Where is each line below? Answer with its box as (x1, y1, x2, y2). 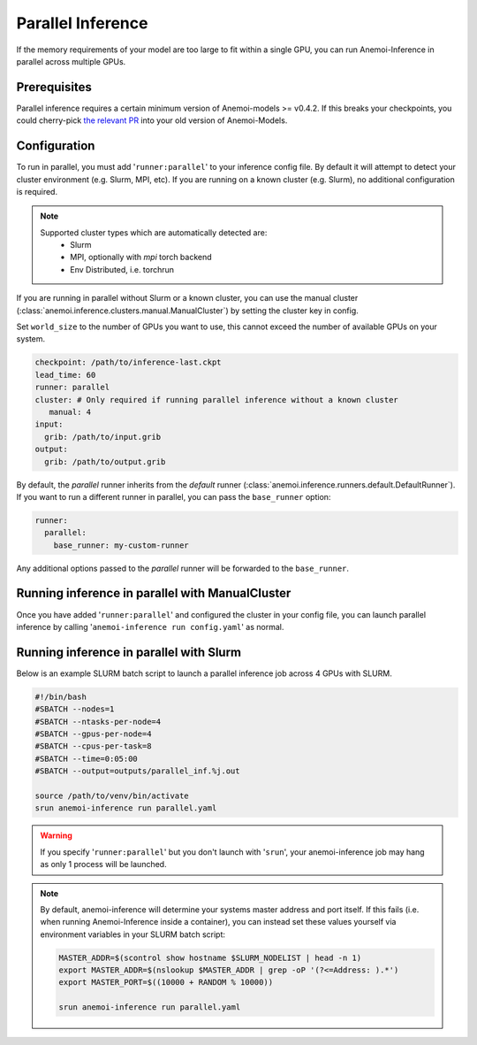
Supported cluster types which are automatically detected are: (40, 227, 268, 238)
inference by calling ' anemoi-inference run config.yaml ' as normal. (16, 621, 284, 632)
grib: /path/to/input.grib (44, 432, 162, 442)
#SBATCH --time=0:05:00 (34, 753, 139, 764)
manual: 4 (49, 407, 92, 417)
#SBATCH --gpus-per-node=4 (34, 729, 152, 739)
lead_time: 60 (34, 370, 96, 380)
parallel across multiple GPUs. (16, 56, 126, 66)
